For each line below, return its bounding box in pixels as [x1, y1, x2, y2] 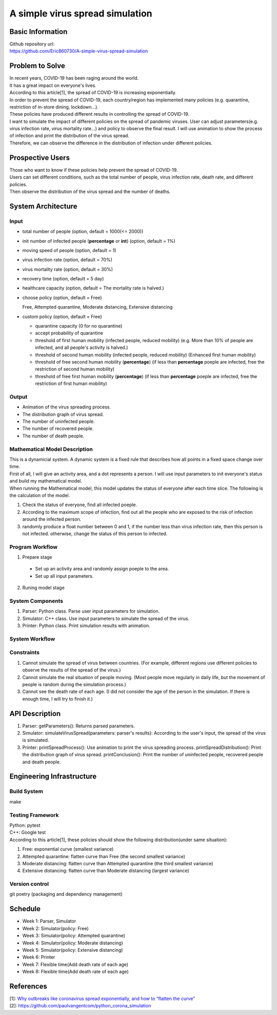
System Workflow [9, 635, 55, 643]
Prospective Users [9, 153, 70, 162]
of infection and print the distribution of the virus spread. [9, 133, 129, 139]
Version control [9, 880, 49, 887]
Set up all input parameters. [35, 573, 94, 579]
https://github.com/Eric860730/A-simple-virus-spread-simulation [9, 48, 148, 54]
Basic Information [9, 27, 68, 36]
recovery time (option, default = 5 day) [22, 276, 104, 282]
